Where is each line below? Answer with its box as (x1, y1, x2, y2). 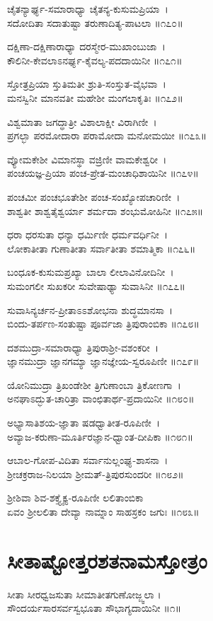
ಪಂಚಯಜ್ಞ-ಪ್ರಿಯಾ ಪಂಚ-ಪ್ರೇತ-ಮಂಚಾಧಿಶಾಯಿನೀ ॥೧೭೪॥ (7, 166, 199, 180)
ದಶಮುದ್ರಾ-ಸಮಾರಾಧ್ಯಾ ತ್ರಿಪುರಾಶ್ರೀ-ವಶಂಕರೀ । (7, 339, 159, 354)
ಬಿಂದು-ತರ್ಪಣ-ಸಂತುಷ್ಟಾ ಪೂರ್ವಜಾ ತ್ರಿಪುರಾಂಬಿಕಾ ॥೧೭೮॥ (7, 316, 200, 331)
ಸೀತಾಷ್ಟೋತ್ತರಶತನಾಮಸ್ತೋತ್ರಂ (7, 545, 207, 574)
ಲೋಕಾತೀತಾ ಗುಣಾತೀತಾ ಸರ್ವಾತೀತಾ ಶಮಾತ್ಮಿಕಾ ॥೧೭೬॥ (7, 240, 196, 255)
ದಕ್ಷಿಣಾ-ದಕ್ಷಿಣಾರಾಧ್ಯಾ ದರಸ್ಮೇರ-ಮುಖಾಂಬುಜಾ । (7, 39, 166, 54)
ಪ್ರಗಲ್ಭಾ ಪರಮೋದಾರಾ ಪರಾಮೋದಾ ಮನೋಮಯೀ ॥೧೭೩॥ (7, 128, 207, 143)
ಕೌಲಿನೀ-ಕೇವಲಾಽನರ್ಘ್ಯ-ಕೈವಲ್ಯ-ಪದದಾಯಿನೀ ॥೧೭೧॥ (7, 52, 183, 67)
